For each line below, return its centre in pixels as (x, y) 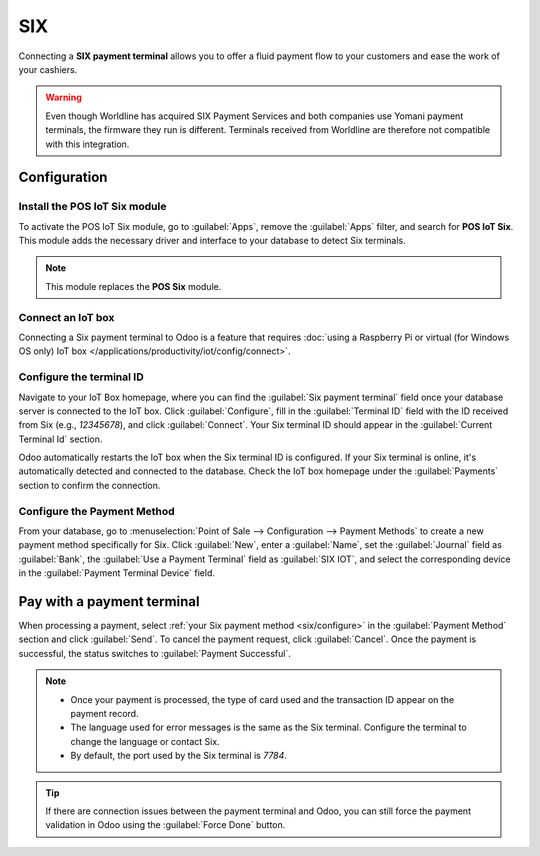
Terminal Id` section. (60, 439)
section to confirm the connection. (89, 485)
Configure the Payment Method (96, 511)
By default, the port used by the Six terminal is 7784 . (178, 756)
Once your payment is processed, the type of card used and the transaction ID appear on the (262, 699)
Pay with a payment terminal (109, 601)
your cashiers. (48, 69)
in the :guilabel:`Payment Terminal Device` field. (116, 573)
